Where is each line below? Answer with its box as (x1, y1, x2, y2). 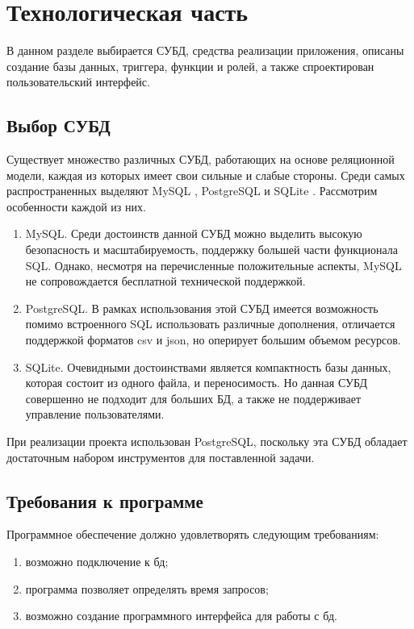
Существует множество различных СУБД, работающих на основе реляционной (6, 151, 395, 168)
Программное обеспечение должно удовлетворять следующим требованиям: (6, 526, 379, 543)
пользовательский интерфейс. (6, 73, 150, 90)
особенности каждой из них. (6, 198, 146, 215)
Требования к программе (6, 488, 203, 513)
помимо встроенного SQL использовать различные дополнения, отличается (25, 315, 395, 332)
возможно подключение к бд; (25, 553, 169, 569)
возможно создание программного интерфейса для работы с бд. (25, 607, 337, 624)
